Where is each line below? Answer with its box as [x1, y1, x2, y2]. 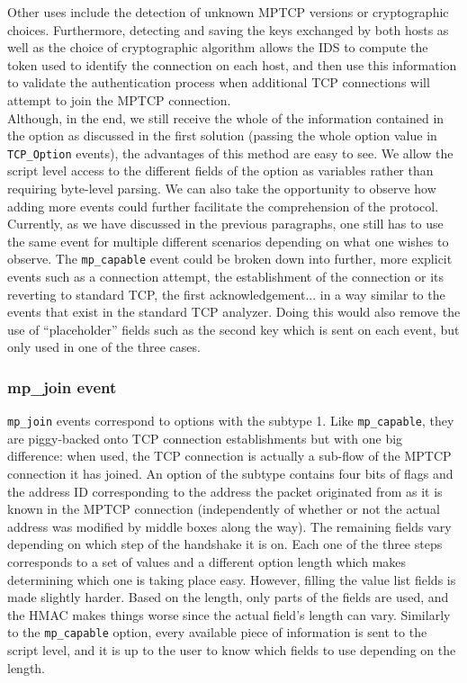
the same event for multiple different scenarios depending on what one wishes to [7, 231, 449, 250]
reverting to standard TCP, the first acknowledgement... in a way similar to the [7, 284, 445, 303]
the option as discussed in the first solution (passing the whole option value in [7, 126, 437, 145]
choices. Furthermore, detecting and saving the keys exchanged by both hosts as [7, 20, 449, 39]
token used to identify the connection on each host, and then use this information [7, 55, 457, 74]
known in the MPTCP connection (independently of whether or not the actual [7, 499, 440, 518]
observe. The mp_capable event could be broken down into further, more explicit [7, 249, 453, 268]
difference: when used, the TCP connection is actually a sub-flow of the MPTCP [7, 446, 452, 465]
